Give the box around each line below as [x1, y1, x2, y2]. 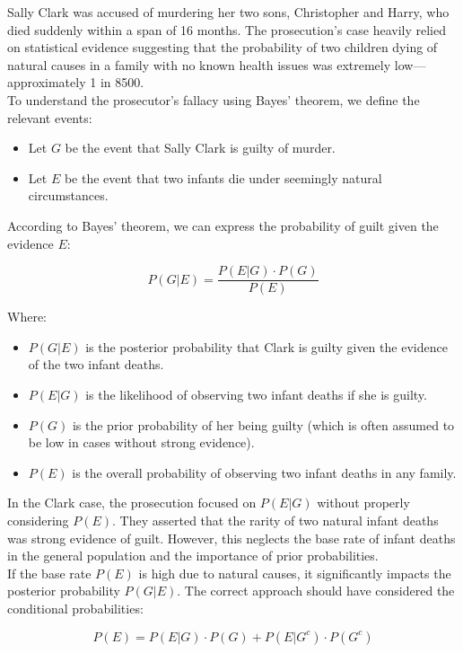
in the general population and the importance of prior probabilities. [7, 546, 379, 565]
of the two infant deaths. [28, 355, 164, 374]
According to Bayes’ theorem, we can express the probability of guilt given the [7, 216, 439, 234]
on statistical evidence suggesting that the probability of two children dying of [7, 38, 438, 57]
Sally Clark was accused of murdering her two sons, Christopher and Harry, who [7, 3, 450, 21]
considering [7, 510, 69, 529]
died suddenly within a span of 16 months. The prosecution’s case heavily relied [7, 20, 446, 39]
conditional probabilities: [7, 598, 144, 617]
